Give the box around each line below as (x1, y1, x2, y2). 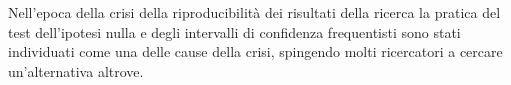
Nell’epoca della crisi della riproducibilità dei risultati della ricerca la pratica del (8, 2, 501, 22)
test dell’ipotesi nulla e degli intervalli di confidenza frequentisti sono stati (8, 21, 461, 42)
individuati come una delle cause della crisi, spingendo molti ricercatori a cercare (8, 41, 503, 62)
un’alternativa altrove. (8, 60, 144, 81)
